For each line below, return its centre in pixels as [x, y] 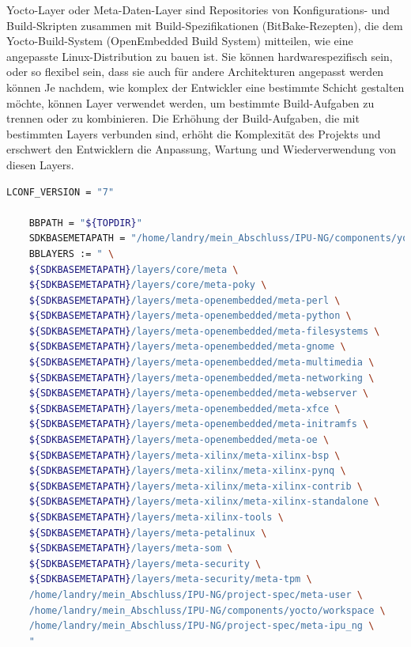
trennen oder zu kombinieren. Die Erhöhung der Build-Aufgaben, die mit [183, 118]
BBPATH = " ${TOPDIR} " [85, 223]
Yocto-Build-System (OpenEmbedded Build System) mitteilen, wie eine [180, 41]
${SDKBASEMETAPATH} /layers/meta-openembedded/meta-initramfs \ [199, 424]
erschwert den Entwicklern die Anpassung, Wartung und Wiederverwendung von [202, 149]
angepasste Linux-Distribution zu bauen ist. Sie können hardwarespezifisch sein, [200, 56]
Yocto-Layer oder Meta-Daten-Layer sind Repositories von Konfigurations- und [198, 9]
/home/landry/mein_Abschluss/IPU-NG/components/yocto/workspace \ [207, 610]
